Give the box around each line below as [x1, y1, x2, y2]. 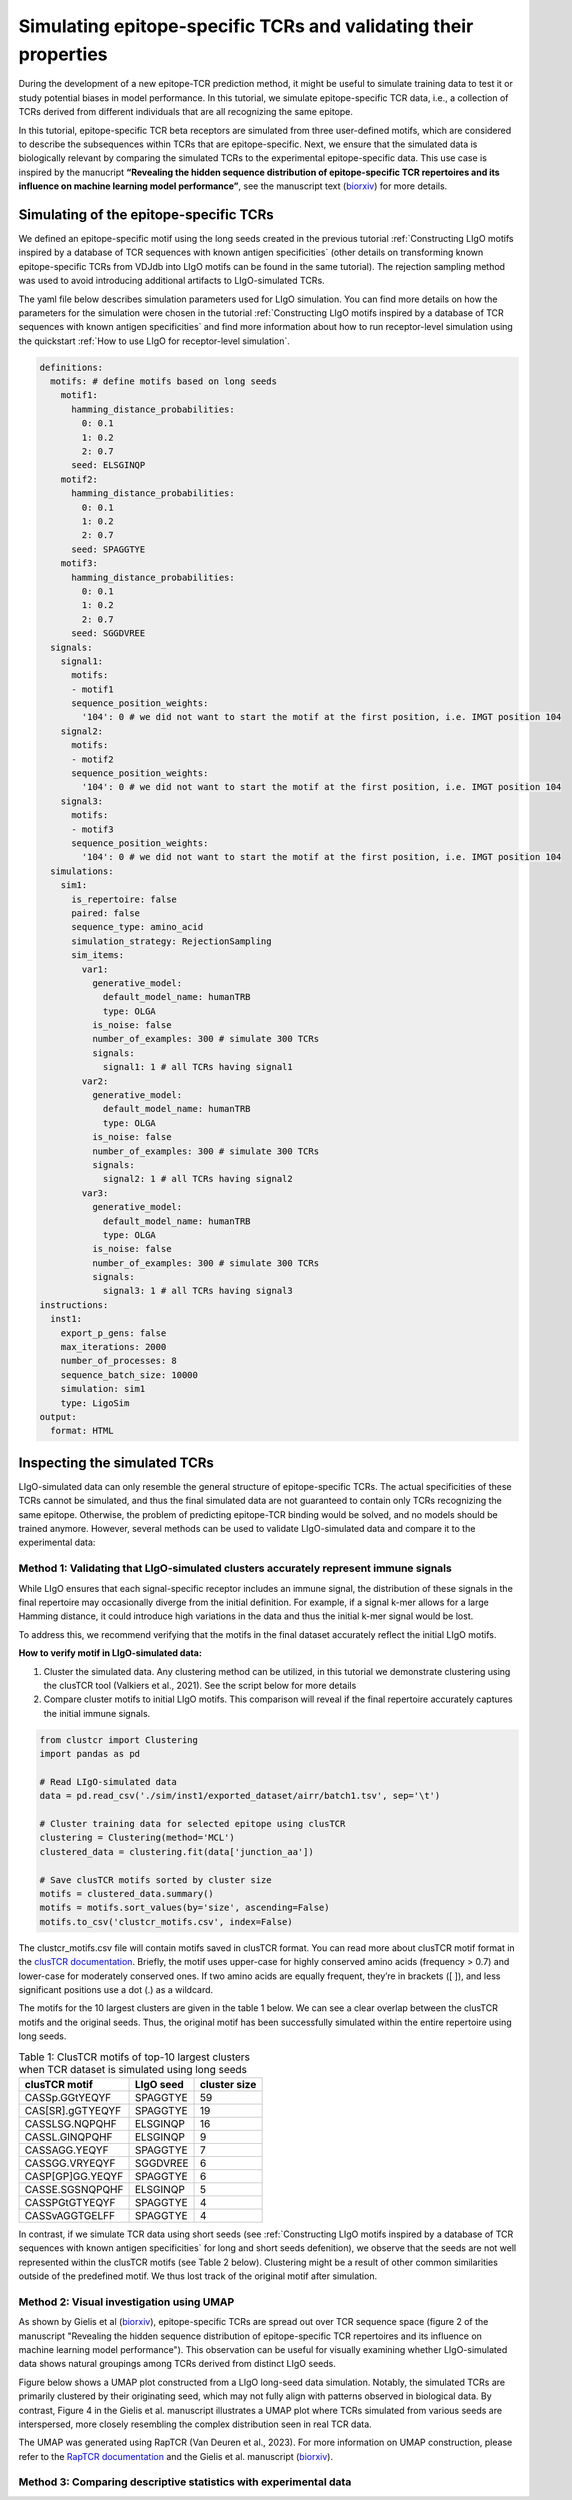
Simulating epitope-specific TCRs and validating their [18, 15, 474, 37]
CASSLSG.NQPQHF [24, 2116, 117, 2130]
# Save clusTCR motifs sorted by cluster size [39, 1874, 272, 1885]
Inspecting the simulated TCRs [18, 1454, 215, 1471]
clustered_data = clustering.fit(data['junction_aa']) [39, 1846, 314, 1857]
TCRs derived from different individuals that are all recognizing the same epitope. [18, 106, 354, 118]
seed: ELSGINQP [71, 460, 146, 471]
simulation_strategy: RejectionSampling [71, 935, 272, 947]
